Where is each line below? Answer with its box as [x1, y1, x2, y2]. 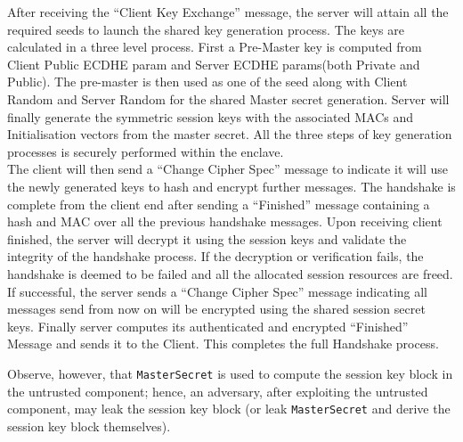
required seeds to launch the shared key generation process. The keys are [7, 20, 404, 38]
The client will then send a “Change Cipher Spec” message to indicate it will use [7, 160, 448, 178]
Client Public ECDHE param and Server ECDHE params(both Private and [7, 54, 420, 73]
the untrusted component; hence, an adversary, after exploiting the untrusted [7, 381, 428, 400]
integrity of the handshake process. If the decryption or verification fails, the [7, 247, 424, 266]
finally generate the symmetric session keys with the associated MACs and [7, 107, 414, 126]
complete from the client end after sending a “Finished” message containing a [7, 194, 430, 213]
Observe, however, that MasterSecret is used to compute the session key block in [7, 364, 453, 382]
